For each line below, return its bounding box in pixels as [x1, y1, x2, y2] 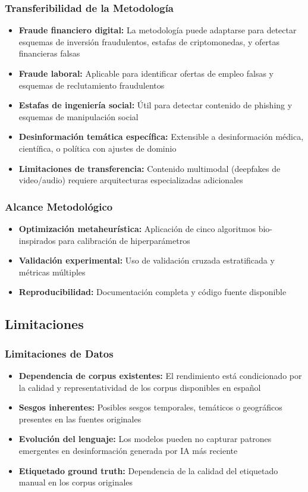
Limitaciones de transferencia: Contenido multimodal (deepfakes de [18, 162, 281, 174]
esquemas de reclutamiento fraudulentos [18, 79, 165, 91]
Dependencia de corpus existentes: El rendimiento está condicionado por [18, 369, 302, 381]
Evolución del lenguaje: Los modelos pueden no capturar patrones [18, 433, 272, 445]
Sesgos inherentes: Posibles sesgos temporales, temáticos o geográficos [18, 401, 282, 413]
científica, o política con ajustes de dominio [18, 142, 177, 154]
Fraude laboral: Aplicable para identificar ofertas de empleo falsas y [18, 67, 274, 79]
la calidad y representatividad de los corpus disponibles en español [18, 381, 261, 393]
